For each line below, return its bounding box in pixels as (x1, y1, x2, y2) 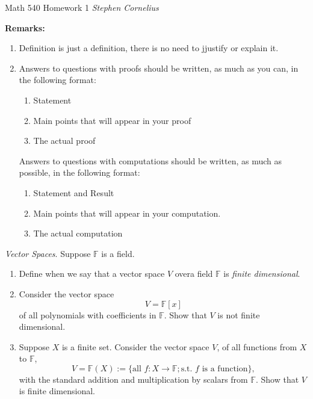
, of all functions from (217, 340, 297, 353)
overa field (175, 267, 213, 280)
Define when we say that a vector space (19, 267, 165, 280)
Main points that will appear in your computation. (33, 206, 221, 219)
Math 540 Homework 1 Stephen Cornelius (5, 1, 159, 13)
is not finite (217, 308, 260, 321)
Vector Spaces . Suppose (5, 247, 91, 259)
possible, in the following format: (19, 166, 140, 179)
